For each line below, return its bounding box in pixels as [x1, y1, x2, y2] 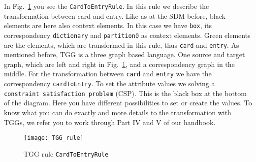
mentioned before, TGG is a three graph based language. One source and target [4, 49, 245, 60]
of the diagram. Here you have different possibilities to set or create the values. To [4, 97, 252, 108]
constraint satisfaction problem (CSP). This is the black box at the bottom [4, 88, 247, 98]
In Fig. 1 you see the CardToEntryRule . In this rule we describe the [4, 1, 209, 11]
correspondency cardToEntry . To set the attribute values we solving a [4, 78, 215, 89]
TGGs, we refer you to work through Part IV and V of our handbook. [4, 117, 216, 127]
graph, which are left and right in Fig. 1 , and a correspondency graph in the [4, 59, 235, 69]
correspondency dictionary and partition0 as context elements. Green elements [4, 30, 251, 40]
